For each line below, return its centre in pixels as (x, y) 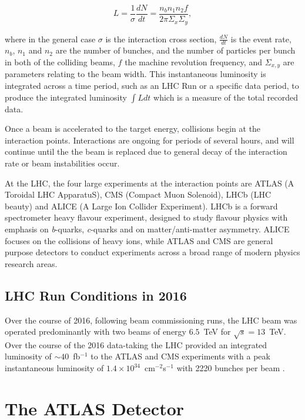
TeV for (217, 331)
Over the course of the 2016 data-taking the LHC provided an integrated (136, 344)
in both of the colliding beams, (60, 61)
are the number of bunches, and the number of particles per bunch (175, 50)
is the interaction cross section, (161, 39)
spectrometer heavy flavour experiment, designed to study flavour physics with (146, 217)
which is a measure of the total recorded (226, 97)
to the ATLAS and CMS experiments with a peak (180, 356)
